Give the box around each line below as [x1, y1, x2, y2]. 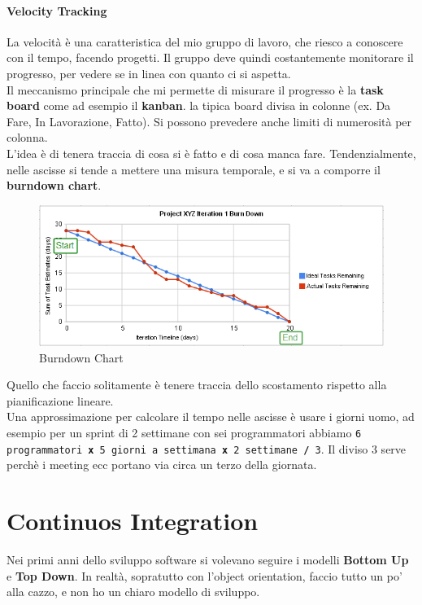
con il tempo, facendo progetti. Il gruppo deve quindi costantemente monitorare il [7, 49, 414, 66]
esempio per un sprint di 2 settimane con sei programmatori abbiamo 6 [7, 424, 362, 441]
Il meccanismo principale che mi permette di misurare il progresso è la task [7, 81, 384, 98]
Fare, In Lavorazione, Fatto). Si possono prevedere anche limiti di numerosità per [7, 112, 412, 129]
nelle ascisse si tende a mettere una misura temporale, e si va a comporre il [7, 160, 381, 178]
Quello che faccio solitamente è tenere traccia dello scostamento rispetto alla [7, 376, 387, 393]
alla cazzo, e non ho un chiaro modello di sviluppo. [7, 583, 260, 600]
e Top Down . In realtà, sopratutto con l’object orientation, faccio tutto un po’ [7, 567, 402, 584]
